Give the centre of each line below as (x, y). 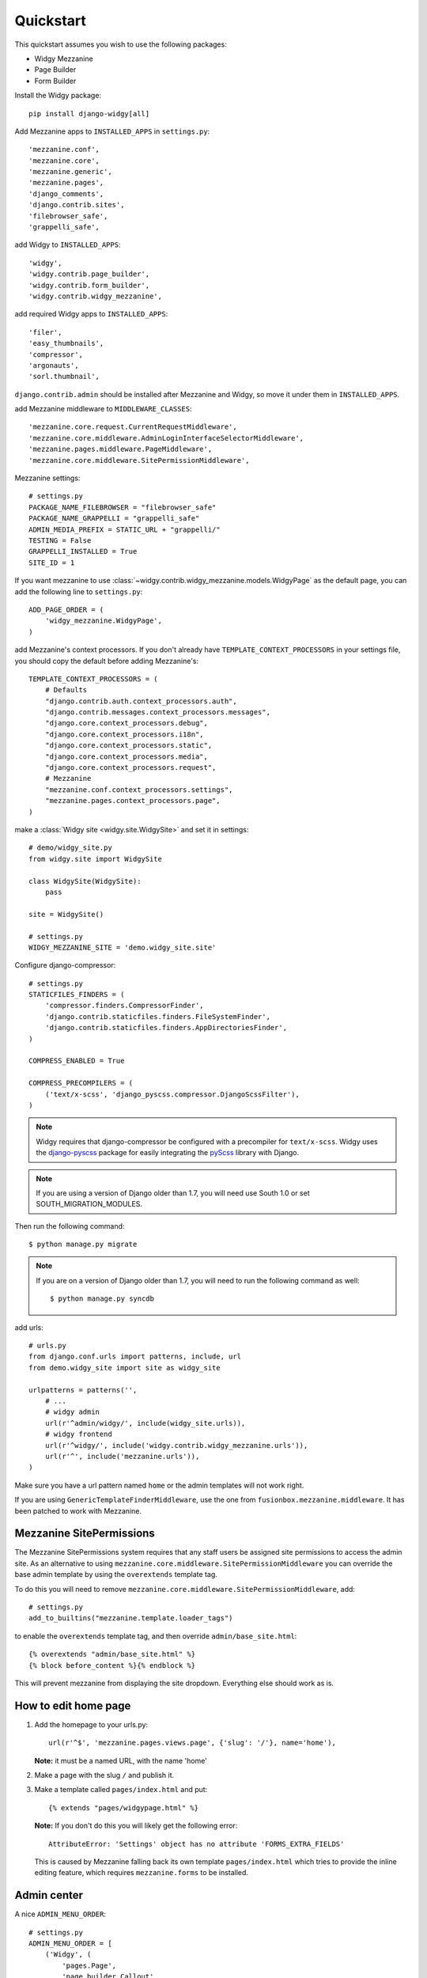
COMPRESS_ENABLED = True (77, 1061)
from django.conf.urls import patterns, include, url (135, 1357)
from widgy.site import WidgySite (95, 859)
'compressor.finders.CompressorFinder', (125, 1006)
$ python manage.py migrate (83, 1245)
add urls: (29, 1327)
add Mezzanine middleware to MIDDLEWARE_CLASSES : (103, 409)
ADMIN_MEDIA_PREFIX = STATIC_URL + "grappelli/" (125, 529)
